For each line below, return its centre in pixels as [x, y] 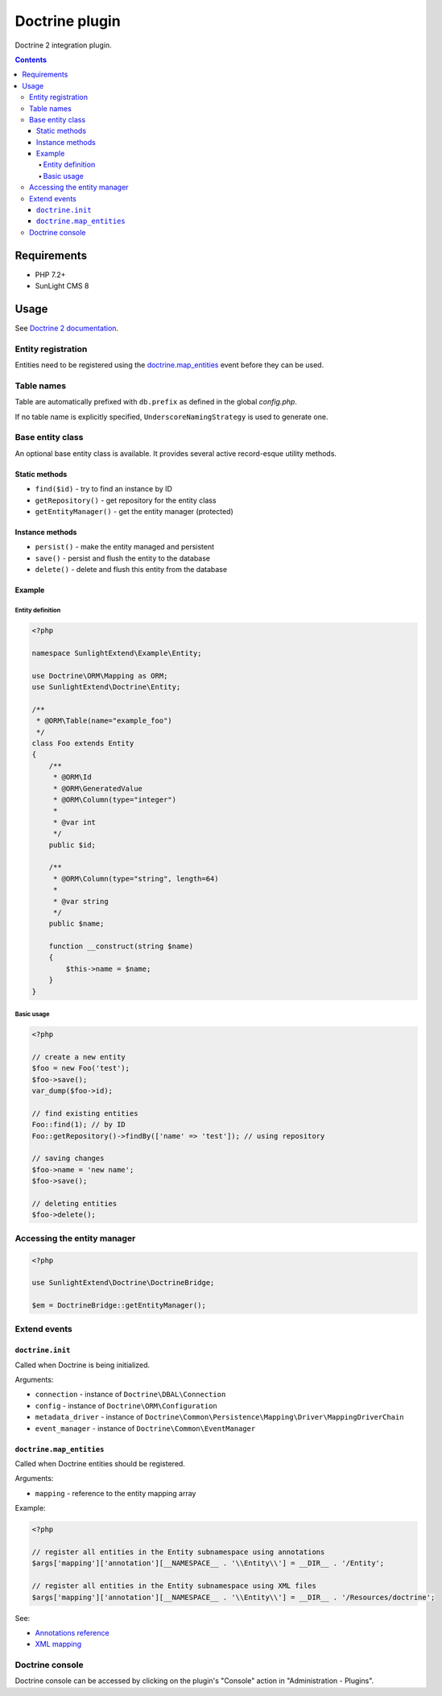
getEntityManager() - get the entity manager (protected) [134, 511]
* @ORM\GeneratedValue [97, 788]
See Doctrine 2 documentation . [67, 328]
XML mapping [58, 1644]
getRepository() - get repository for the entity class [126, 500]
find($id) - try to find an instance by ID [104, 489]
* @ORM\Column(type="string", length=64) [136, 879]
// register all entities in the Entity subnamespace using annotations [178, 1552]
